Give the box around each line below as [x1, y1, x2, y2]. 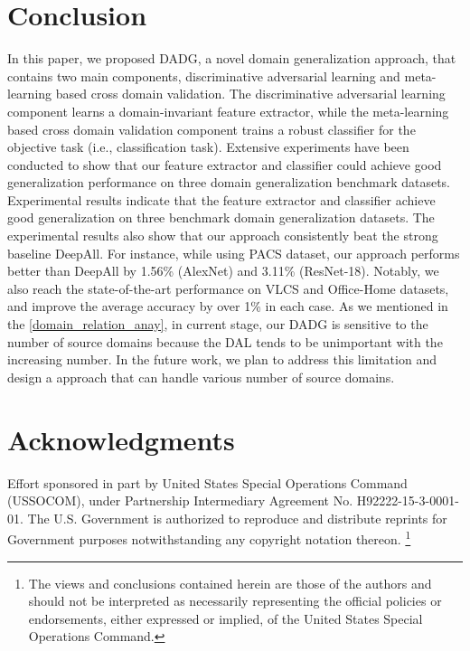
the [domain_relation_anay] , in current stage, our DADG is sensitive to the [7, 315, 428, 334]
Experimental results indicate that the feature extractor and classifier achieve [7, 190, 436, 209]
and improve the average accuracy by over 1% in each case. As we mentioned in [7, 297, 448, 316]
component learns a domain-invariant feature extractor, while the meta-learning [7, 101, 449, 120]
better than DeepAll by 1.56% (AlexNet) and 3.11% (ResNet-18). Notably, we [7, 261, 439, 280]
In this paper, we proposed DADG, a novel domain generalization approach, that [7, 49, 456, 68]
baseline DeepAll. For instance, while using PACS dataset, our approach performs [7, 243, 460, 262]
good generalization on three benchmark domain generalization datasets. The [7, 208, 435, 227]
